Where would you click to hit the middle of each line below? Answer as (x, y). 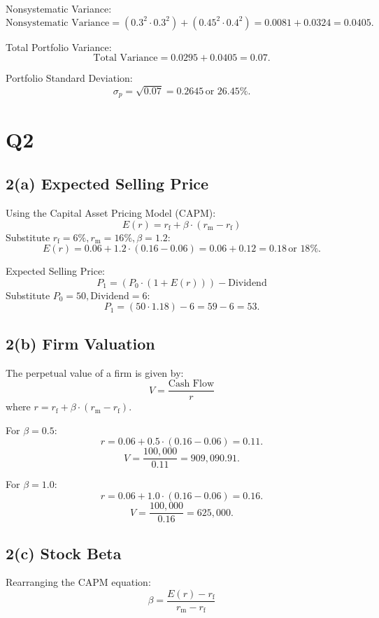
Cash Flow (191, 384)
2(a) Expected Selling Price (107, 184)
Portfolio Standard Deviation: (69, 78)
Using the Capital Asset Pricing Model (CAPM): (111, 212)
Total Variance (126, 58)
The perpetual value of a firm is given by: (95, 372)
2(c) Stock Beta (64, 553)
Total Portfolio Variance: (59, 46)
